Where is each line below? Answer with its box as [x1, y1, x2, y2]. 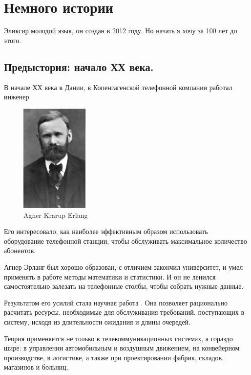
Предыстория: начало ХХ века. [4, 59, 154, 74]
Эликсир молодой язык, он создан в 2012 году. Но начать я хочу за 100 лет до [4, 25, 237, 36]
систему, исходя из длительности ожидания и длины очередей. [4, 316, 190, 327]
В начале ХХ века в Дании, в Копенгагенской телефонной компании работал [4, 82, 232, 92]
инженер [4, 92, 29, 102]
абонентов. [4, 245, 36, 256]
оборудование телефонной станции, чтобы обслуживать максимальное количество [4, 235, 247, 246]
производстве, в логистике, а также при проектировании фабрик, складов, [4, 352, 224, 362]
